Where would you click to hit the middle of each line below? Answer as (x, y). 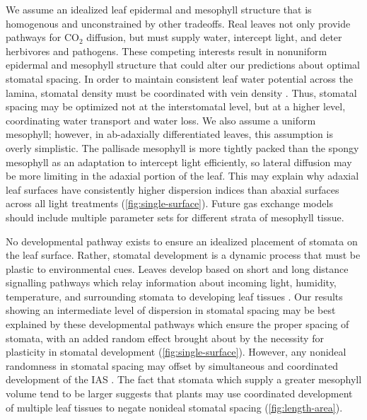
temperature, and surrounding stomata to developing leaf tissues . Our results (174, 296)
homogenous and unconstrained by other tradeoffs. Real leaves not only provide (178, 23)
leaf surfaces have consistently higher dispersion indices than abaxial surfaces (173, 189)
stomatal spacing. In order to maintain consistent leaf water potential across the (179, 78)
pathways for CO (42, 37)
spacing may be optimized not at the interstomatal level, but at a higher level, (176, 106)
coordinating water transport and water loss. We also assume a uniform (161, 120)
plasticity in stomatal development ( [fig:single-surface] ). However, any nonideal (176, 352)
